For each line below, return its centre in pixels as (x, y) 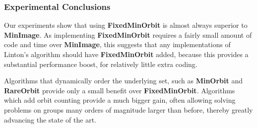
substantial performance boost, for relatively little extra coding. (101, 64)
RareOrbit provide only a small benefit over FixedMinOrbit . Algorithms (120, 90)
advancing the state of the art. (50, 119)
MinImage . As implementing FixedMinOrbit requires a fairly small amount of (128, 34)
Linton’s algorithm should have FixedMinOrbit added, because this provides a (126, 54)
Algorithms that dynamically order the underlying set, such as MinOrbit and (123, 81)
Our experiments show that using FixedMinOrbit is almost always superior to (126, 25)
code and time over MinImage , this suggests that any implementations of (117, 44)
